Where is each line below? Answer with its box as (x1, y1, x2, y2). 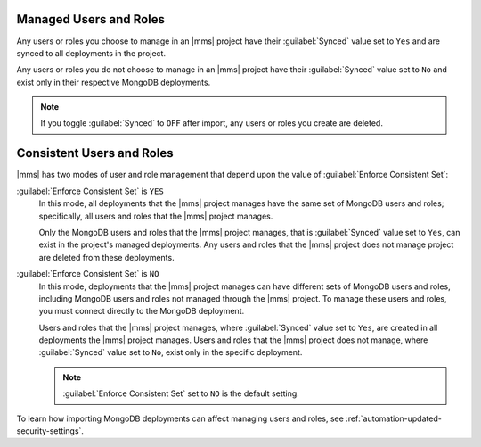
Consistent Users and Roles (16, 145, 174, 161)
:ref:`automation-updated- (346, 413, 443, 424)
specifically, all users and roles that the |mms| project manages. (38, 211, 273, 221)
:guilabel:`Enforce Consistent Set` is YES (16, 186, 164, 196)
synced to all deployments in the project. (16, 47, 167, 58)
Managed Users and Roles (16, 12, 165, 27)
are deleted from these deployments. (38, 252, 175, 262)
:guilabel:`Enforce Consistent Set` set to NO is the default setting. (62, 388, 300, 399)
